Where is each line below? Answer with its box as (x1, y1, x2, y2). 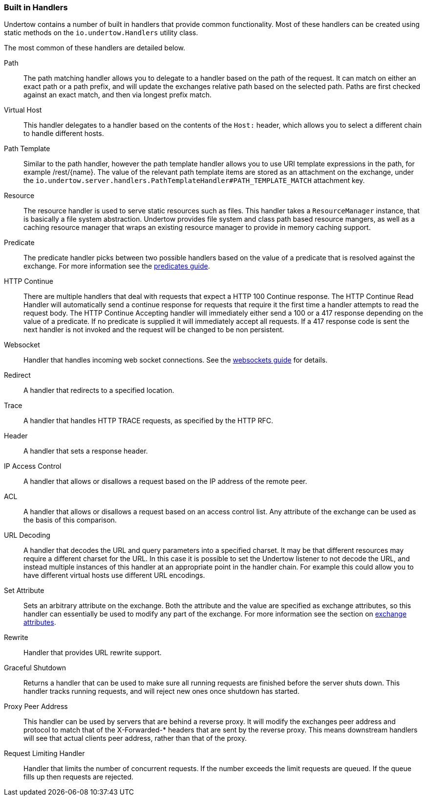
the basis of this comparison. (23, 516, 117, 525)
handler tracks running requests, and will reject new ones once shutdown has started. (23, 687, 299, 696)
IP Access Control (4, 462, 62, 471)
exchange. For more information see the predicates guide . (23, 262, 210, 271)
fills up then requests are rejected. (23, 773, 134, 781)
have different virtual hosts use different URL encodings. (23, 571, 205, 580)
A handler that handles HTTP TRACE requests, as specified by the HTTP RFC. (23, 416, 273, 425)
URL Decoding (4, 531, 50, 540)
